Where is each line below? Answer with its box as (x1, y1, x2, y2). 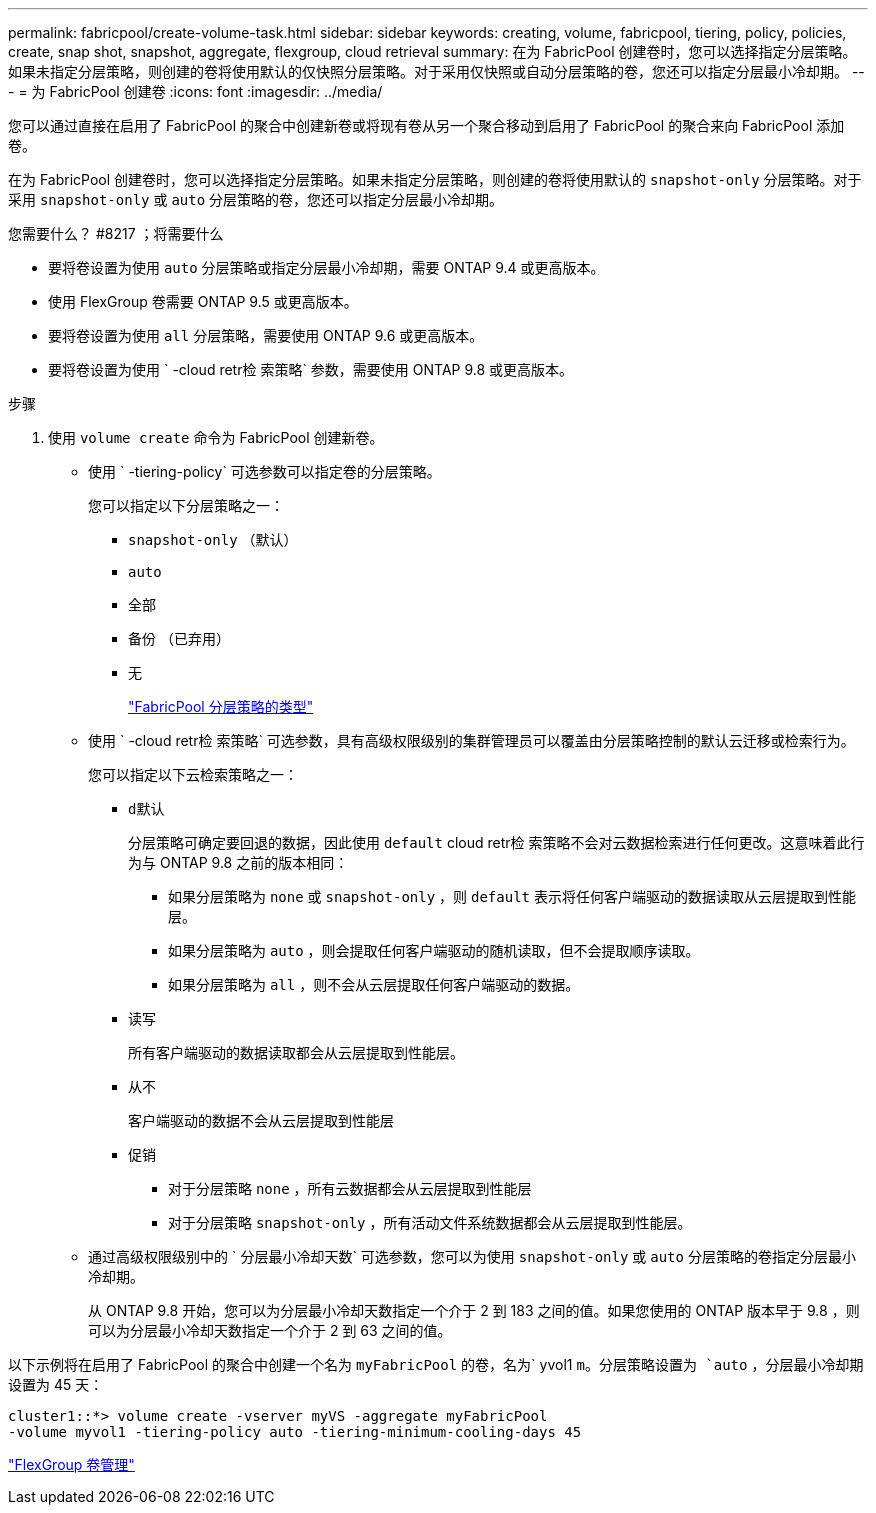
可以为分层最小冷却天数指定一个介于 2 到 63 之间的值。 (88, 1322, 452, 1339)
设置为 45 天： (8, 1376, 104, 1393)
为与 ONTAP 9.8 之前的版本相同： (128, 854, 349, 871)
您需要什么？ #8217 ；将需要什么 (8, 225, 224, 242)
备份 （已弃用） (128, 630, 230, 647)
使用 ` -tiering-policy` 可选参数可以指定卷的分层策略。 (88, 463, 441, 480)
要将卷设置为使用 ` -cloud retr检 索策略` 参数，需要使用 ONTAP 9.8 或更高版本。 (48, 361, 574, 378)
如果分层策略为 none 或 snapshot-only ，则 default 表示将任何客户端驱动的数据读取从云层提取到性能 (168, 888, 856, 905)
